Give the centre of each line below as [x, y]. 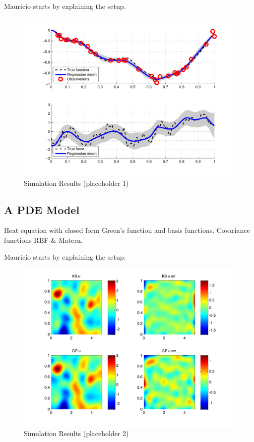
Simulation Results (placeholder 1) [76, 183]
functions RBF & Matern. [43, 240]
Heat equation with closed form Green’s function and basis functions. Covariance [127, 230]
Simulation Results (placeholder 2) [76, 433]
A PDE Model [42, 209]
